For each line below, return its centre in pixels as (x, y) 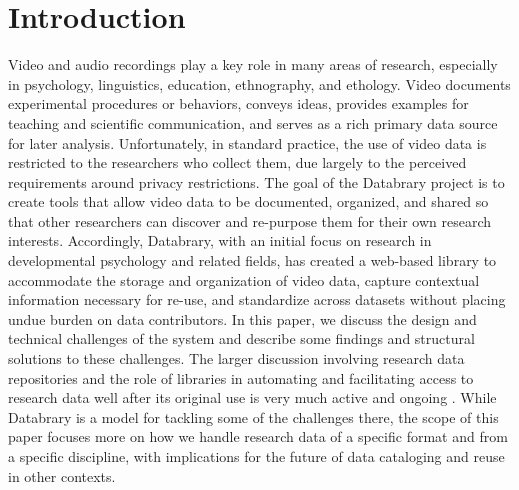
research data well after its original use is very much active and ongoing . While (252, 397)
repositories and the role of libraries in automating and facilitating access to (241, 377)
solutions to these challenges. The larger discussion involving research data (236, 358)
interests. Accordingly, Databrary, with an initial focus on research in (220, 240)
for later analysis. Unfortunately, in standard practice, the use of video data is (247, 142)
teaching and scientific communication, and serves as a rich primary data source (253, 122)
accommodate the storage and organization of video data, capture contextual (244, 279)
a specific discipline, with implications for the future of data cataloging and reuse (256, 456)
